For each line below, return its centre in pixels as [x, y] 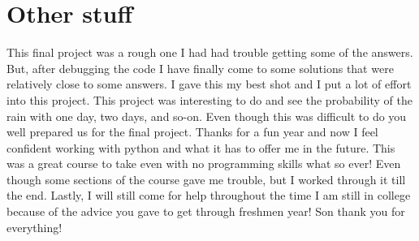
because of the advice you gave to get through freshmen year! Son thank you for [206, 211]
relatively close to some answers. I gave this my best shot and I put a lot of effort [209, 84]
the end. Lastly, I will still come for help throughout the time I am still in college [209, 195]
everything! [35, 227]
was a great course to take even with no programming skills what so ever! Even [204, 164]
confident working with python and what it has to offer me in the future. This [201, 147]
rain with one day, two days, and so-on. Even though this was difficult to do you [207, 116]
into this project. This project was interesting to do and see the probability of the [209, 99]
